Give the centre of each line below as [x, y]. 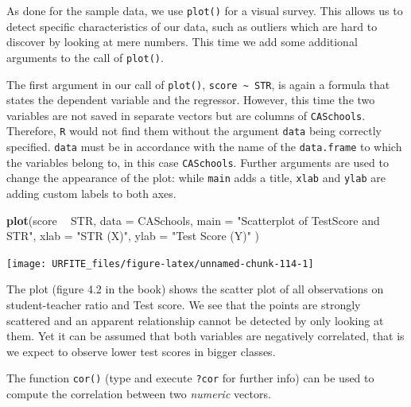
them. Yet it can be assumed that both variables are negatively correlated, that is [205, 336]
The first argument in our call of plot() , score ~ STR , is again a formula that [198, 84]
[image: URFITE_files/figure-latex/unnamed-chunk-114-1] [160, 264]
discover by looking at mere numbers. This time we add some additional [182, 42]
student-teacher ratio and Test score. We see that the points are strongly [184, 305]
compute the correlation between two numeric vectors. [139, 394]
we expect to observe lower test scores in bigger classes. [141, 351]
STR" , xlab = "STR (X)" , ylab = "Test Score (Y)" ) [133, 236]
